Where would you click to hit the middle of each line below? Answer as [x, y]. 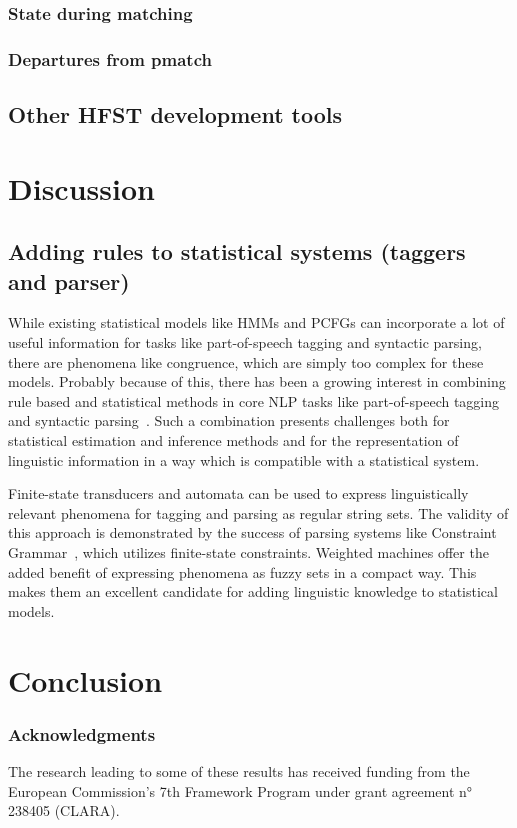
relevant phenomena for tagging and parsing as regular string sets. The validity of [258, 512]
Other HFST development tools [175, 114]
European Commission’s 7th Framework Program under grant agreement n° [240, 790]
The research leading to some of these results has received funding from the [239, 770]
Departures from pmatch [110, 58]
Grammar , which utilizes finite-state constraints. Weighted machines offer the [248, 551]
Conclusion [85, 679]
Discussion [81, 187]
